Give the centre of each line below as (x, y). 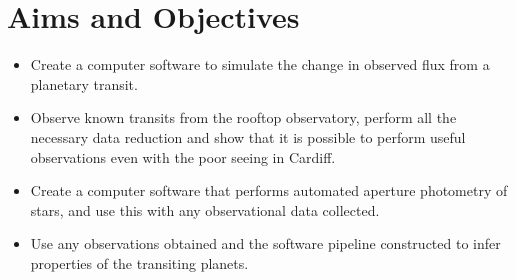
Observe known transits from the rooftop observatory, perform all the (243, 117)
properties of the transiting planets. (139, 262)
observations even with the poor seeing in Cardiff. (183, 156)
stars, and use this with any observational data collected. (205, 209)
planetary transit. (84, 83)
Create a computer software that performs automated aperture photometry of (269, 190)
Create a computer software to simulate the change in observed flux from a (260, 64)
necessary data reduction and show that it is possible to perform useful (248, 136)
